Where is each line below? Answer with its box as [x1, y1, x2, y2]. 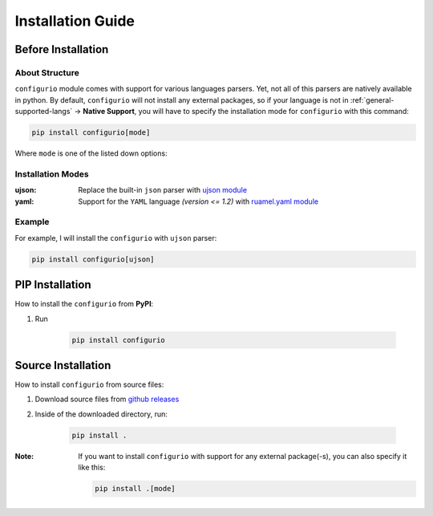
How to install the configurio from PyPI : [14, 299, 154, 309]
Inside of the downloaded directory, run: [34, 409, 168, 419]
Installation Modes [14, 169, 89, 180]
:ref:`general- [350, 95, 395, 104]
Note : [14, 451, 34, 461]
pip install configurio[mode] [31, 128, 151, 137]
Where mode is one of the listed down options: [14, 148, 168, 158]
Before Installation [14, 43, 109, 56]
